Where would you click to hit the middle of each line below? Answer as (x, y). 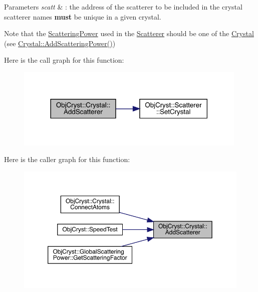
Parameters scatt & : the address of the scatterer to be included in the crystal (123, 7)
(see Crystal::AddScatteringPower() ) (60, 43)
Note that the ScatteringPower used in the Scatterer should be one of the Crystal (129, 33)
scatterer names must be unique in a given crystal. (83, 16)
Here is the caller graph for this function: (67, 159)
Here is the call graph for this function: (64, 60)
